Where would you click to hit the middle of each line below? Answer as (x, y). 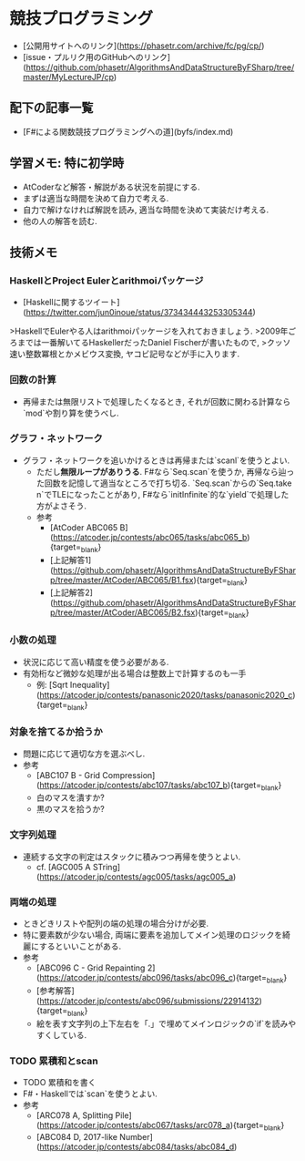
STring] (107, 867)
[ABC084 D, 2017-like (77, 1136)
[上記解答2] (71, 592)
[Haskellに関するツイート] (71, 303)
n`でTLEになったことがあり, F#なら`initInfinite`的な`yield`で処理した (163, 494)
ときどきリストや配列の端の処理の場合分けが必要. (116, 924)
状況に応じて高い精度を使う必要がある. (96, 662)
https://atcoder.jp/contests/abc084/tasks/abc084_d (137, 1146)
